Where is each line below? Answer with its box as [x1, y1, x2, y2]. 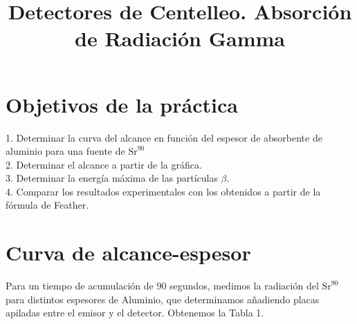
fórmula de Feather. [6, 198, 89, 212]
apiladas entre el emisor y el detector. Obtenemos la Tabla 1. [6, 305, 264, 320]
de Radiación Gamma [75, 24, 285, 53]
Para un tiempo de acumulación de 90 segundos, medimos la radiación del [6, 278, 319, 293]
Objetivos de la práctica [6, 90, 238, 118]
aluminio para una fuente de [6, 144, 125, 158]
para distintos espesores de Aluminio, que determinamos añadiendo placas [6, 292, 320, 306]
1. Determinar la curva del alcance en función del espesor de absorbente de [6, 130, 322, 144]
